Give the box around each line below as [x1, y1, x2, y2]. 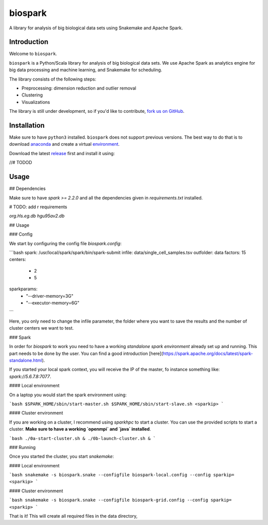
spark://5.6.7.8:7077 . [9, 373, 52, 379]
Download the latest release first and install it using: [9, 150, 115, 156]
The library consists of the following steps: [9, 76, 96, 82]
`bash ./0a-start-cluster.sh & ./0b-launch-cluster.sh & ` [9, 436, 156, 441]
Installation [9, 121, 45, 129]
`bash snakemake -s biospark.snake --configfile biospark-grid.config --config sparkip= [9, 497, 232, 503]
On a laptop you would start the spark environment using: [9, 392, 127, 398]
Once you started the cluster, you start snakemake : [9, 453, 114, 459]
